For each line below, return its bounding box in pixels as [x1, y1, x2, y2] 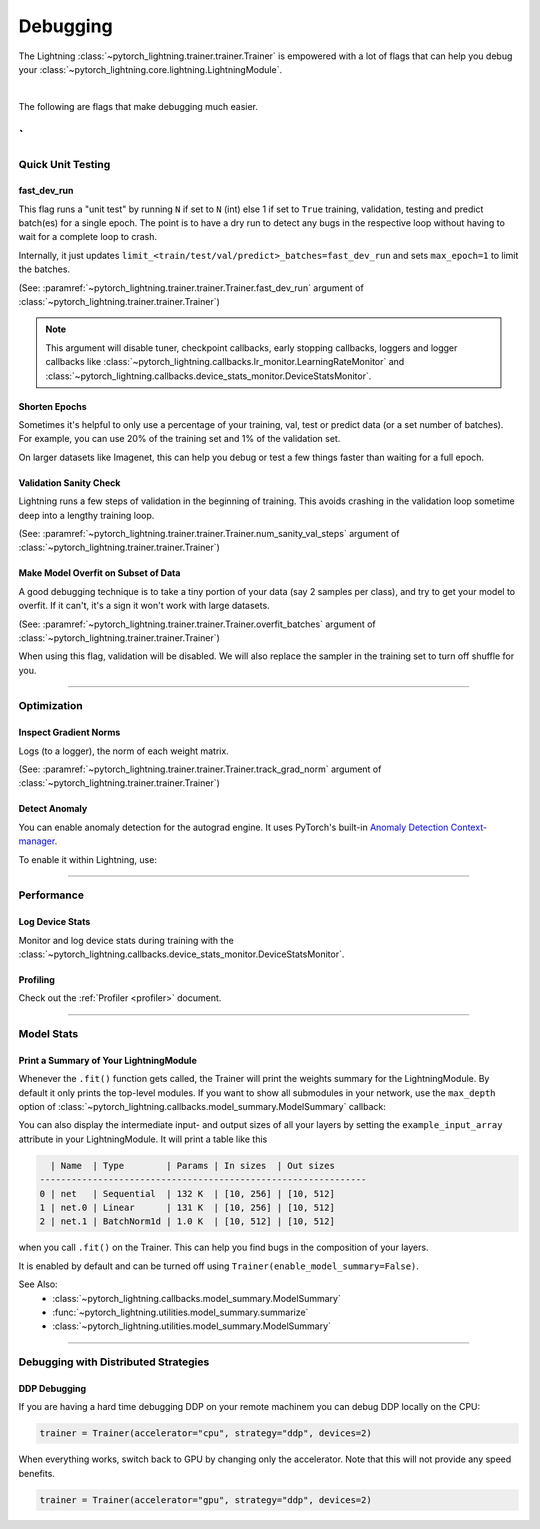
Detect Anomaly [18, 803, 88, 815]
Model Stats [18, 1027, 79, 1041]
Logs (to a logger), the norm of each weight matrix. [18, 745, 229, 757]
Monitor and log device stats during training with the [18, 934, 234, 946]
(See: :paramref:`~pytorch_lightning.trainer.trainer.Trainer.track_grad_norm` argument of [18, 763, 382, 775]
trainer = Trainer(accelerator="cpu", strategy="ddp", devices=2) [39, 1428, 372, 1439]
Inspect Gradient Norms [18, 726, 121, 739]
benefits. [18, 1467, 55, 1479]
